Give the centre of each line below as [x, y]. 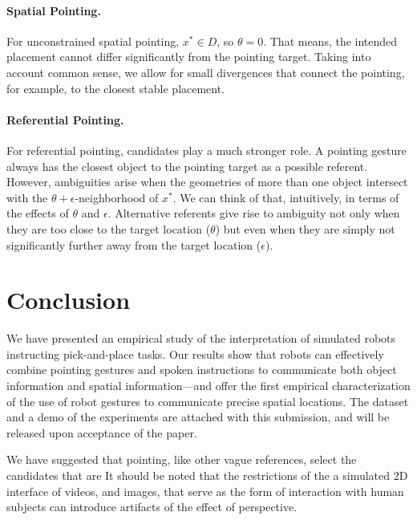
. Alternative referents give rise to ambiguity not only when [254, 213]
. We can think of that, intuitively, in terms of [286, 197]
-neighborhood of [117, 197]
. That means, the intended [330, 41]
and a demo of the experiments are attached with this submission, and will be [198, 417]
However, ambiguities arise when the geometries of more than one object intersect [207, 182]
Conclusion [69, 300]
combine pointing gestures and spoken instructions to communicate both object [202, 370]
